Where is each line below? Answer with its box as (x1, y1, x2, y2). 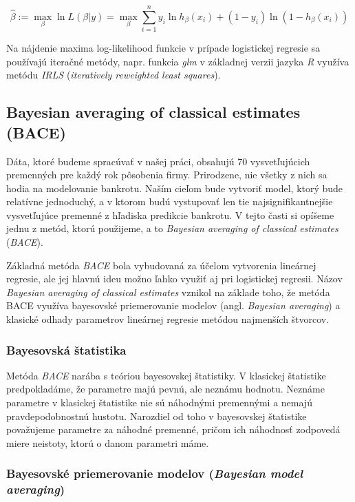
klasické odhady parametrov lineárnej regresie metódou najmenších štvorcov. (6, 312, 330, 326)
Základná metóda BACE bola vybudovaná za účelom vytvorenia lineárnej (6, 258, 316, 272)
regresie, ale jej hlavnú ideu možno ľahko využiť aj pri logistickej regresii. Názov (6, 271, 343, 286)
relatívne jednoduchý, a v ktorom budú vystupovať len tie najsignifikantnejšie (6, 194, 333, 209)
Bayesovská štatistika (6, 341, 127, 358)
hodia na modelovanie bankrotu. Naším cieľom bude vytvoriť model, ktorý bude (6, 180, 343, 195)
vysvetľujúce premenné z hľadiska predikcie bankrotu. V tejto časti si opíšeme (6, 207, 334, 222)
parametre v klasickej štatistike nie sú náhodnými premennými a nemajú (6, 395, 312, 410)
